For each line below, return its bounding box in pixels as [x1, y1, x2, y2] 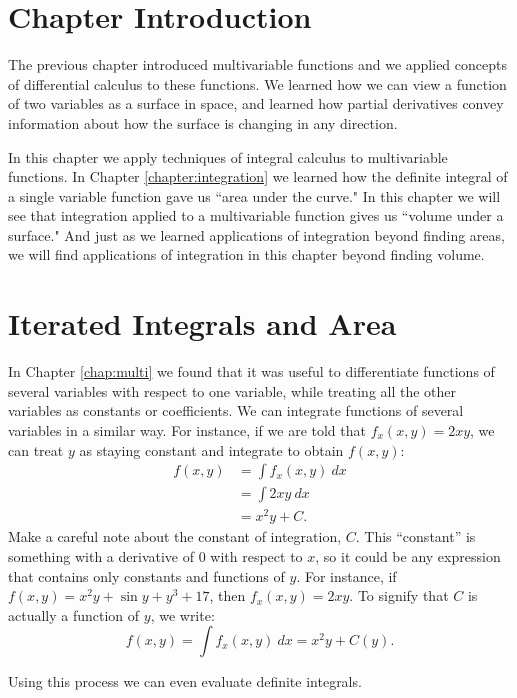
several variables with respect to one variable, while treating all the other [8, 380, 457, 401]
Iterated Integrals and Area [8, 303, 397, 344]
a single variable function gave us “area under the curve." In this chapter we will [8, 185, 501, 206]
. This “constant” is [355, 526, 476, 547]
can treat [8, 439, 64, 460]
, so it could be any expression [315, 545, 501, 566]
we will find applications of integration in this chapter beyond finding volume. [8, 244, 485, 265]
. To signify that [349, 585, 449, 606]
